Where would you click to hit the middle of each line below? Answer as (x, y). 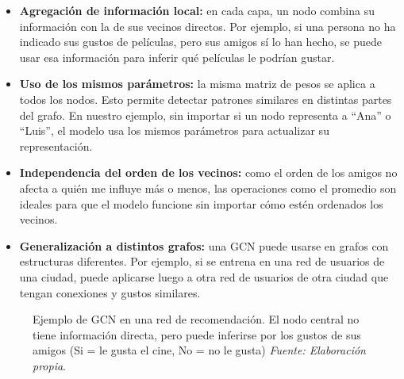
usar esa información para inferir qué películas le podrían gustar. (177, 57)
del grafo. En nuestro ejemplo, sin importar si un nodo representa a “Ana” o (205, 115)
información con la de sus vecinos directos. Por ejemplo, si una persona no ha (208, 26)
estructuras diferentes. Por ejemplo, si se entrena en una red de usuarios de (202, 261)
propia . (50, 365)
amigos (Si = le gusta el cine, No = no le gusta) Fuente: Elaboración (199, 350)
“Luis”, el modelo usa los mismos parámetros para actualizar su (174, 130)
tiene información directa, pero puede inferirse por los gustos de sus (197, 334)
